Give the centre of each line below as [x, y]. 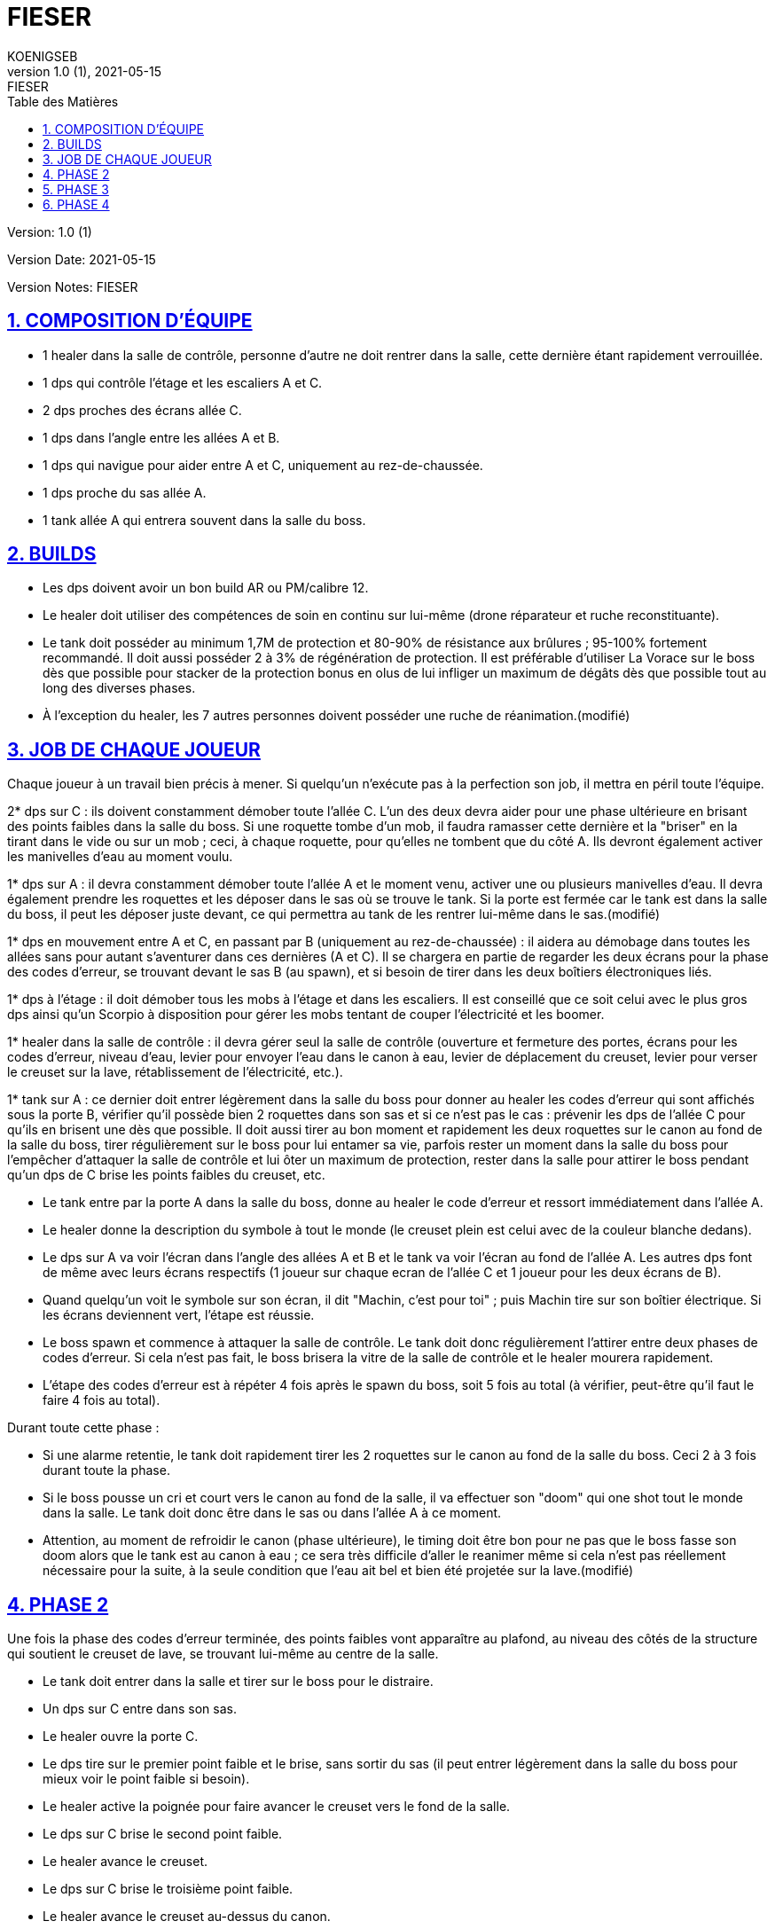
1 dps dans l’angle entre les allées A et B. [161, 437]
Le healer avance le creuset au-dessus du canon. [187, 1917]
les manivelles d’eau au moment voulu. [120, 857]
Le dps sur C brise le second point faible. [163, 1834]
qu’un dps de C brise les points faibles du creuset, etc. [166, 1175]
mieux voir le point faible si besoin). [146, 1779]
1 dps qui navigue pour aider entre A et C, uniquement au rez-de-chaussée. [263, 465]
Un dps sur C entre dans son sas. [140, 1709]
